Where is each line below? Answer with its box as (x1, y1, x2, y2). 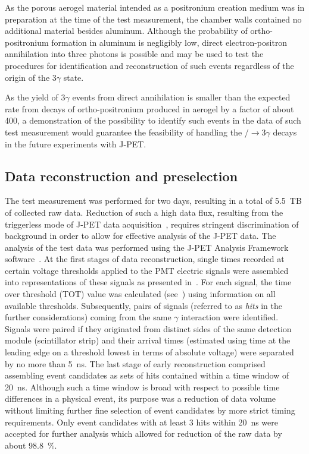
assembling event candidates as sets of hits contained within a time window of (5, 369, 289, 382)
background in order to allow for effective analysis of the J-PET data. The (5, 229, 276, 242)
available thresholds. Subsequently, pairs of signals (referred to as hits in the (5, 299, 282, 311)
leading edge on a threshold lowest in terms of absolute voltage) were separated (5, 346, 294, 358)
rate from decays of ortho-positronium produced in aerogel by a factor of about (5, 102, 294, 115)
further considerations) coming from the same (5, 311, 171, 323)
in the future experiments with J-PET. (5, 137, 146, 150)
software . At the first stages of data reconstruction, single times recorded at (5, 253, 285, 265)
